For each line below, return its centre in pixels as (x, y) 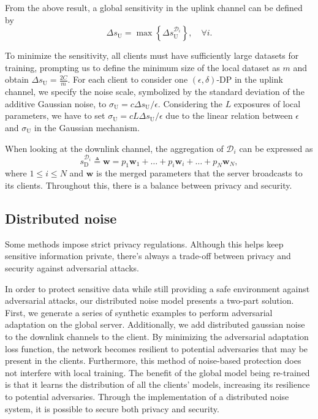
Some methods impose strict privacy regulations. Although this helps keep (144, 243)
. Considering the (190, 103)
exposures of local (267, 103)
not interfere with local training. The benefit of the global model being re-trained (157, 372)
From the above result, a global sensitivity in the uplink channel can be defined (154, 7)
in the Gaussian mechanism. (87, 127)
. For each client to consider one (128, 79)
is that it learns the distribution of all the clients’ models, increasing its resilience (157, 384)
